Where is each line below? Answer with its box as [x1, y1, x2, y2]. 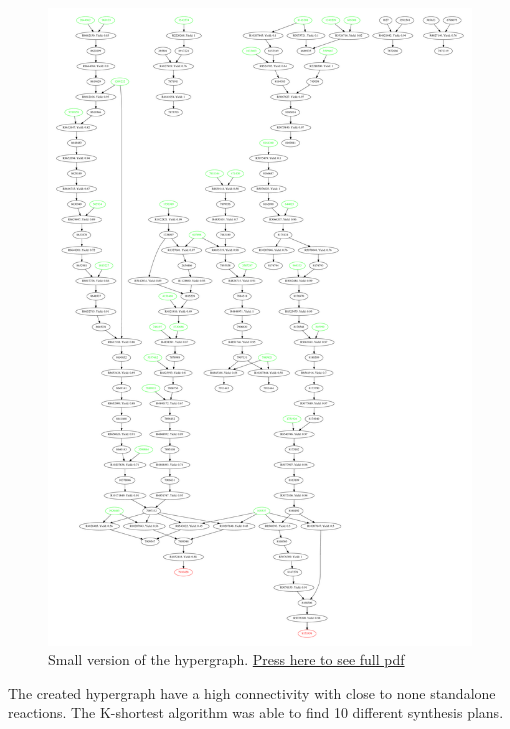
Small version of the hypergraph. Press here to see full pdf [48, 649, 405, 670]
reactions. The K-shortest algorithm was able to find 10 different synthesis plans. [8, 702, 504, 723]
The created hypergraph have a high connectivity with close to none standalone [8, 682, 496, 703]
